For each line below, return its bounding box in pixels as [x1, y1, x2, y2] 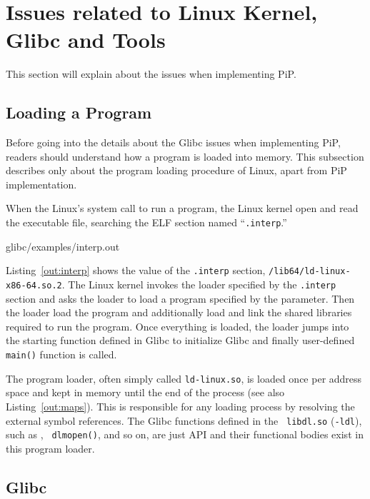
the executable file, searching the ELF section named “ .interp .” [6, 215, 287, 230]
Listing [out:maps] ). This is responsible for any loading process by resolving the [6, 398, 355, 413]
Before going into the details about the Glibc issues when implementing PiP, [6, 135, 341, 150]
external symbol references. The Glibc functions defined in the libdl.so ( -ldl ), [6, 413, 362, 428]
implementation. [6, 176, 77, 191]
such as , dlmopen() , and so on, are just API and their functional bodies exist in [6, 427, 364, 442]
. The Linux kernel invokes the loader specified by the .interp [61, 276, 336, 291]
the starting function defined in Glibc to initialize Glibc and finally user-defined [6, 333, 355, 348]
